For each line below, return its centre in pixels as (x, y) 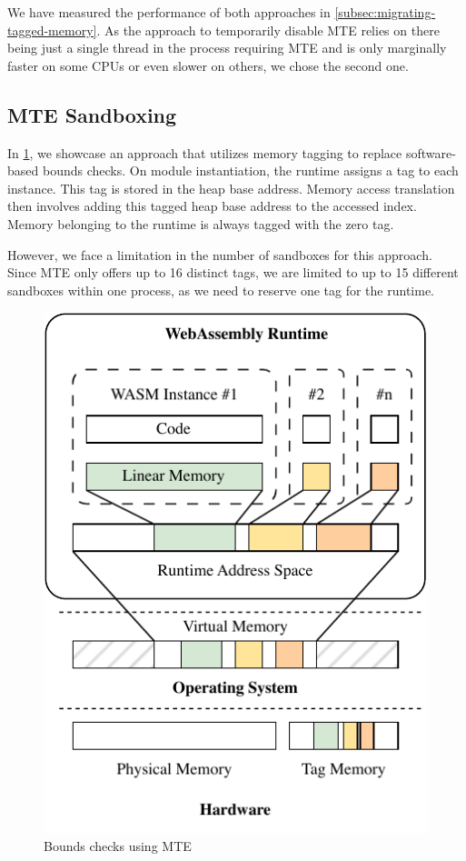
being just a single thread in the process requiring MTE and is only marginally (227, 48)
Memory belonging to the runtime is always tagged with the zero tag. (201, 223)
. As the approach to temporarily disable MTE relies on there (268, 30)
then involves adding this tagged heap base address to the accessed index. (212, 206)
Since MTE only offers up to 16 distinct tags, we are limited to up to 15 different (233, 272)
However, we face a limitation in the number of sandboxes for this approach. (220, 254)
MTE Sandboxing (92, 114)
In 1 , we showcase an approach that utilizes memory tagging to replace (205, 152)
